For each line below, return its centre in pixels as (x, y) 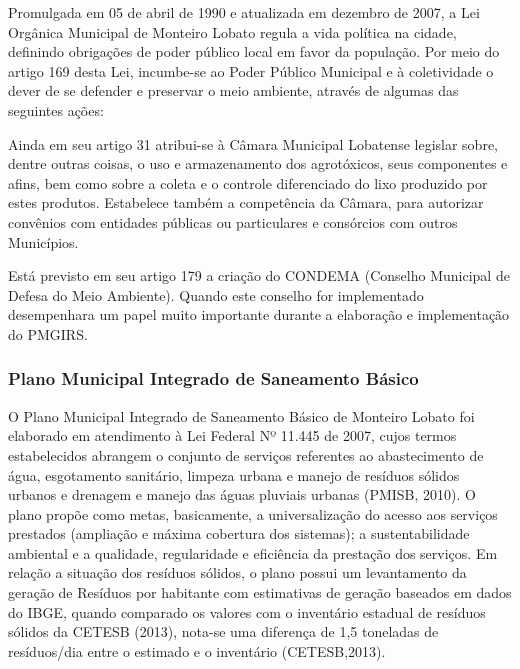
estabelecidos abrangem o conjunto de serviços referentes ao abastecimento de (246, 454)
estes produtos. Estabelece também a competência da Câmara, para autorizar (246, 202)
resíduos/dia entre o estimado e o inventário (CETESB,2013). (197, 650)
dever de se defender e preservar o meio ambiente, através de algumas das (233, 90)
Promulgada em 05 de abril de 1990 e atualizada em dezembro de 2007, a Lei (244, 12)
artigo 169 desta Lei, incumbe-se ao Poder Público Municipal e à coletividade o (251, 70)
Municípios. (43, 241)
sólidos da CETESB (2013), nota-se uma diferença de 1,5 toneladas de (223, 631)
